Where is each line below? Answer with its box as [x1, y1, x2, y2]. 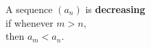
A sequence [5, 2, 53, 16]
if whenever [5, 15, 54, 29]
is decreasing [85, 2, 146, 16]
